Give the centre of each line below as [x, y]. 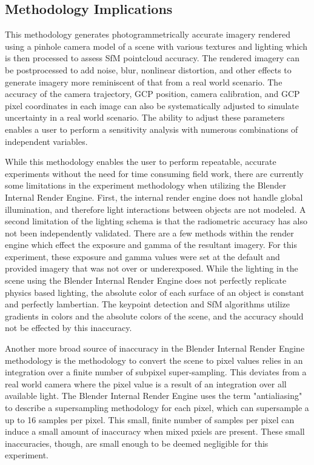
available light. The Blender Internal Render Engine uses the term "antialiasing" [154, 396]
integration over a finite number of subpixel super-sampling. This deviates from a [156, 372]
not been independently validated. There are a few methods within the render [149, 232]
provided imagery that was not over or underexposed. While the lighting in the [152, 268]
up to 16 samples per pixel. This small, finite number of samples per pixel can [150, 419]
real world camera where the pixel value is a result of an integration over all [146, 383]
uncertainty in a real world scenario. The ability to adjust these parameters [145, 117]
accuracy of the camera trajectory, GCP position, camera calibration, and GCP [152, 94]
